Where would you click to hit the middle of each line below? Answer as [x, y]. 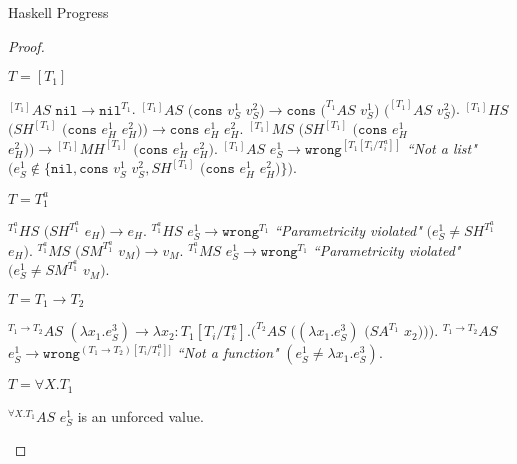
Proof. [26, 45]
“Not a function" [227, 352]
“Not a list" [441, 147]
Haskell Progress [58, 12]
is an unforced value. [140, 415]
